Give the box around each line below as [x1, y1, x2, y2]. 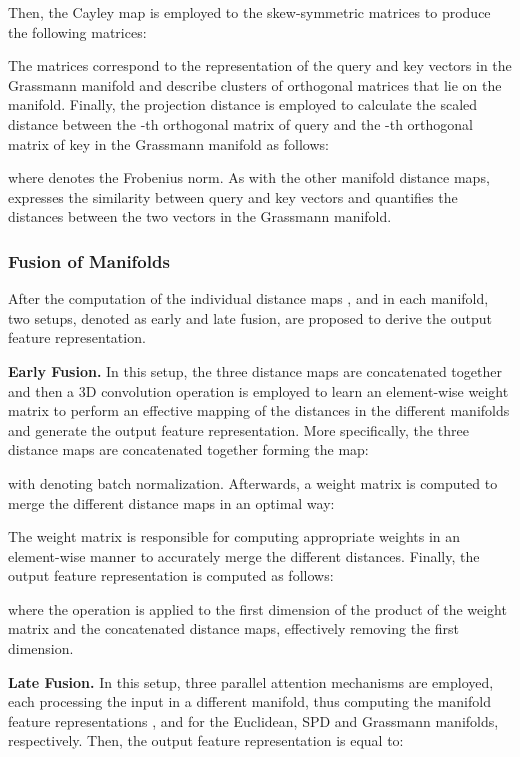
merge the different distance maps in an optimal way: [8, 492, 335, 513]
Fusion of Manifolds [8, 248, 170, 273]
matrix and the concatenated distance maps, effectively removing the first [8, 618, 460, 639]
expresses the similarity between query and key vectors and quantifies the [8, 186, 458, 207]
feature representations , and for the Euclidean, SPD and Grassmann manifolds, [8, 710, 499, 731]
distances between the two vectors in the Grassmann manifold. [8, 206, 392, 227]
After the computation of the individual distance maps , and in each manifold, [8, 288, 489, 309]
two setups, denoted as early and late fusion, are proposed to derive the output [8, 307, 492, 328]
